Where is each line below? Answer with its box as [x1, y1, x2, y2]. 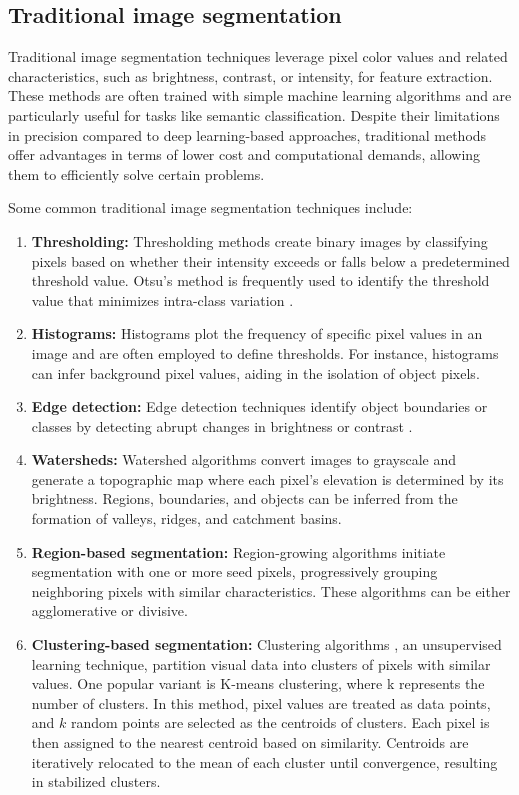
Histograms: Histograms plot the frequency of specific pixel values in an [31, 323, 483, 344]
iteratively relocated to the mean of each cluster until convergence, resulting [31, 751, 498, 772]
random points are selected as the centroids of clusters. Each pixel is [70, 712, 490, 733]
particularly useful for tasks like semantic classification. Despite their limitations [8, 104, 500, 125]
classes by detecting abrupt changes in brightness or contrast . [31, 415, 413, 436]
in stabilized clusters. [31, 771, 161, 792]
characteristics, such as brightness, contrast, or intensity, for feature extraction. [8, 65, 493, 86]
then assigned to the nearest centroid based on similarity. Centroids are [31, 732, 469, 753]
